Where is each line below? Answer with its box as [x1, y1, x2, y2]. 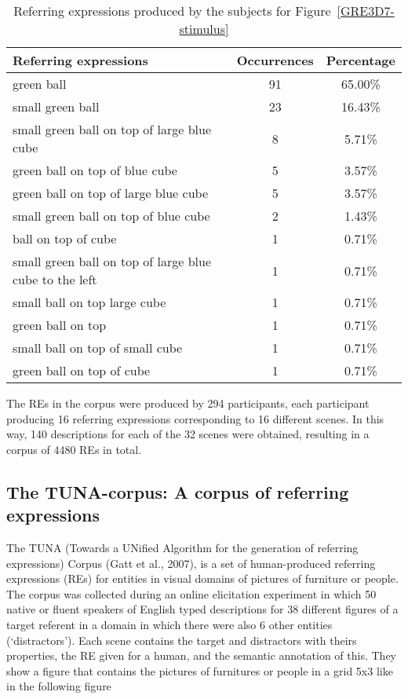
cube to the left [13, 270, 97, 288]
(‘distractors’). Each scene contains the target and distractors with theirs [6, 631, 357, 648]
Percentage [326, 51, 395, 69]
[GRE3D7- [337, 2, 395, 20]
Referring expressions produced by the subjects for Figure [13, 2, 331, 20]
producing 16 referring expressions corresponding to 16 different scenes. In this [6, 410, 384, 426]
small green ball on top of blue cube [13, 207, 210, 225]
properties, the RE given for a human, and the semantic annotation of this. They [6, 647, 396, 664]
